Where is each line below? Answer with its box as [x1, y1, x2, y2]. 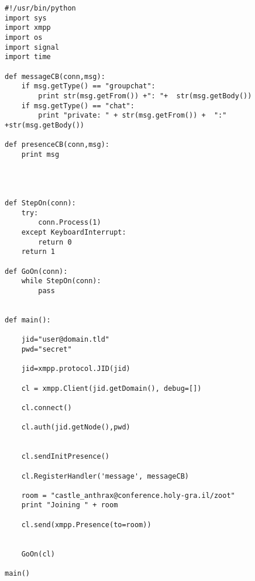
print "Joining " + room [21, 501, 118, 510]
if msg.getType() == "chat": [21, 101, 135, 110]
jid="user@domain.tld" [21, 335, 109, 344]
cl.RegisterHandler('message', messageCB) [21, 472, 189, 480]
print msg [21, 150, 60, 159]
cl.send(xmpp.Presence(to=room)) [21, 520, 151, 529]
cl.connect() [21, 403, 72, 412]
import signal [5, 43, 60, 51]
